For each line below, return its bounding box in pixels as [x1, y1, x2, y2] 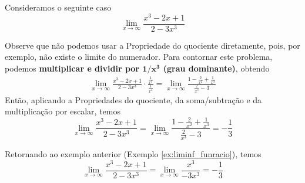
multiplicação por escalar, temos [5, 105, 120, 117]
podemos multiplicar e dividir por [5, 62, 139, 74]
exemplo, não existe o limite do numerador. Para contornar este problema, [5, 50, 273, 63]
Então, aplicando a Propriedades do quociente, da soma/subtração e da [5, 93, 262, 106]
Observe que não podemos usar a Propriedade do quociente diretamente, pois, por [5, 39, 300, 51]
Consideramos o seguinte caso [5, 1, 112, 13]
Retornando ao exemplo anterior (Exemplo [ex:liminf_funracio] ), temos [5, 148, 262, 160]
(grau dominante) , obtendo [163, 62, 270, 74]
